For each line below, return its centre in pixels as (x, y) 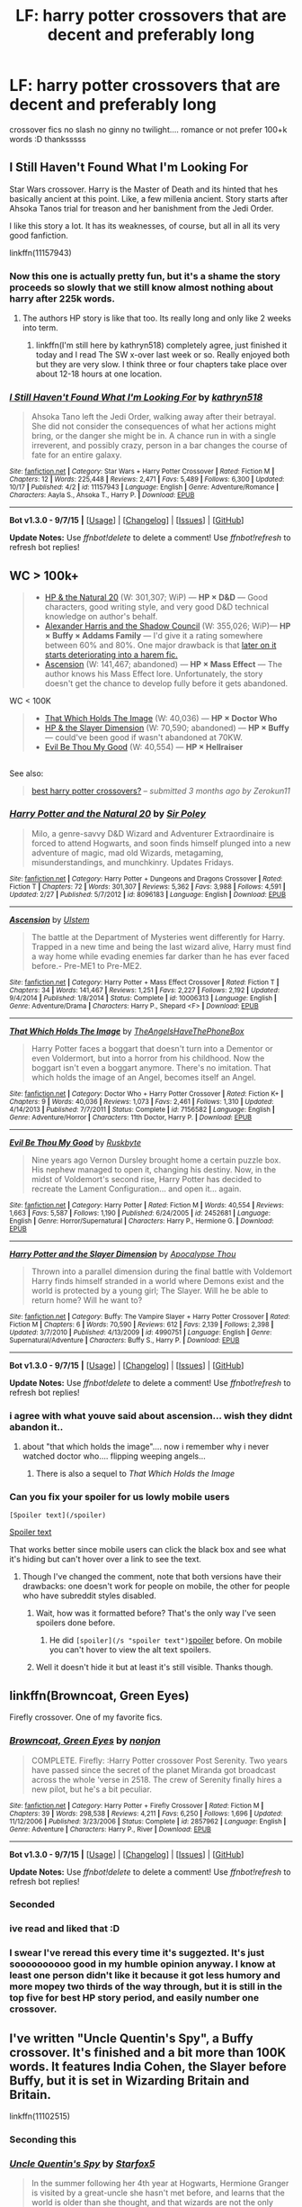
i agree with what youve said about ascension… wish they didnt (151, 1416)
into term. (40, 328)
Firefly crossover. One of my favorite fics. (86, 1717)
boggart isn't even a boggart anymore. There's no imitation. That (151, 1067)
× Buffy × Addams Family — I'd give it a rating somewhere (154, 636)
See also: (27, 773)
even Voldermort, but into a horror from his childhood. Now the (148, 1058)
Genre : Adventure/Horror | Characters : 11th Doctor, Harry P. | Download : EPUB (131, 1117)
